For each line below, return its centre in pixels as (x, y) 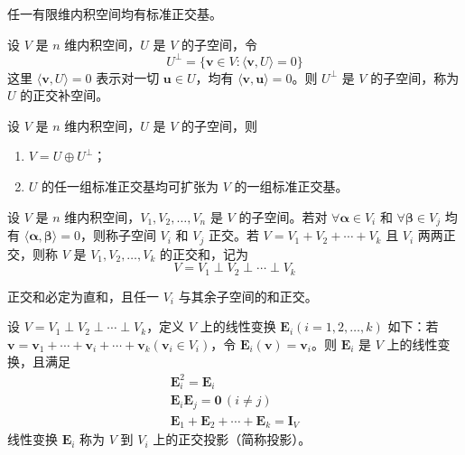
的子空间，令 (219, 44)
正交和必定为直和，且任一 (83, 296)
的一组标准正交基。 (291, 186)
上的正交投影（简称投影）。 (232, 439)
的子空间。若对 (283, 216)
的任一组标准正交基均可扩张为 (130, 186)
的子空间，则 (219, 125)
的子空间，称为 (415, 77)
